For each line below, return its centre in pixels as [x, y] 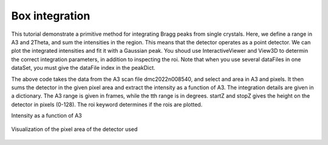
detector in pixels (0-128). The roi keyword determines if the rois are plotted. [107, 104]
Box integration [51, 16]
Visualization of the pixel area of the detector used [74, 129]
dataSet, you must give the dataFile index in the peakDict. [83, 68]
